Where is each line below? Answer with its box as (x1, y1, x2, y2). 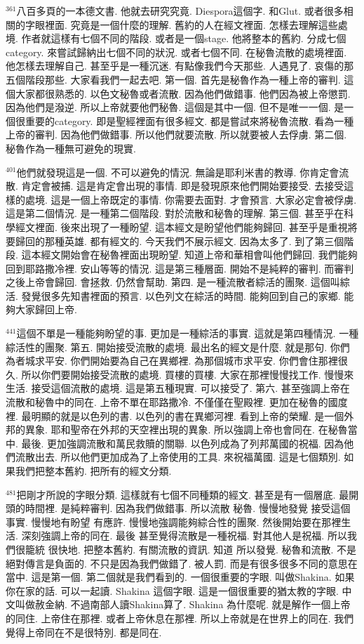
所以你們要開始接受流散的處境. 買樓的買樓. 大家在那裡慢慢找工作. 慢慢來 (21, 367, 354, 381)
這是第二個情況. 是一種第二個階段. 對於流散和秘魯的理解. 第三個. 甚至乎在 (6, 206, 344, 221)
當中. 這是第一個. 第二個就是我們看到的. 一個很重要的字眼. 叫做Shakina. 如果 (6, 570, 355, 584)
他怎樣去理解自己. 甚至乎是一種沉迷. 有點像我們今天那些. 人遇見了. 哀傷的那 (6, 58, 354, 73)
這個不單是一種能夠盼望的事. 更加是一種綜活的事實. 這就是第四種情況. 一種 (16, 326, 359, 341)
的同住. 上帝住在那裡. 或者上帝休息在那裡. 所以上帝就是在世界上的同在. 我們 (6, 610, 354, 625)
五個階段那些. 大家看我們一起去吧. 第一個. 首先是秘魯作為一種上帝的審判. (6, 72, 341, 86)
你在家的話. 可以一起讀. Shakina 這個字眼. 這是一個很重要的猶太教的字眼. (6, 583, 339, 598)
